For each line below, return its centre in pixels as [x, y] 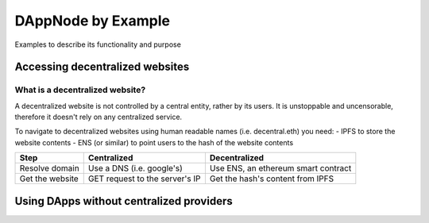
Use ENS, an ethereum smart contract [280, 168]
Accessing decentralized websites [102, 67]
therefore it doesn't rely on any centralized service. [99, 117]
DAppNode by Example [93, 21]
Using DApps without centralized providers [124, 201]
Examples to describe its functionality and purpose [98, 44]
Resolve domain [49, 168]
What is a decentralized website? [80, 90]
